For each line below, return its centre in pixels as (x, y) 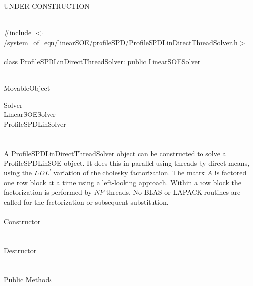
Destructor (20, 250)
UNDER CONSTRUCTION (47, 6)
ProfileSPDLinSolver (35, 124)
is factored (230, 172)
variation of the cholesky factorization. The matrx (129, 172)
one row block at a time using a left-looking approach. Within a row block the (123, 182)
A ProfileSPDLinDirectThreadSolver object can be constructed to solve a (115, 153)
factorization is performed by (48, 192)
